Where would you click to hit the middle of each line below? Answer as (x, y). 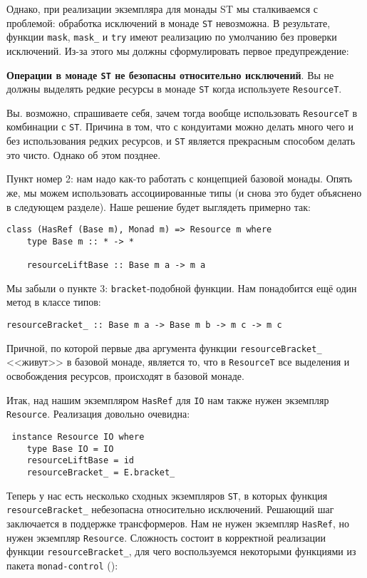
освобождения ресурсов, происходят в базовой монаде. (125, 376)
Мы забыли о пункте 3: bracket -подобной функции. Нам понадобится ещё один (182, 288)
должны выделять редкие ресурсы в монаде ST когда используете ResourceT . (174, 89)
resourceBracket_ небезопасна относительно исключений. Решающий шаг (170, 509)
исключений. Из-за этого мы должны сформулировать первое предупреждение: (178, 50)
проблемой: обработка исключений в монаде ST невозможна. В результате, (169, 22)
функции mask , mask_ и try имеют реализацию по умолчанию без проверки (172, 37)
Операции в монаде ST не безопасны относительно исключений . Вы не (170, 74)
